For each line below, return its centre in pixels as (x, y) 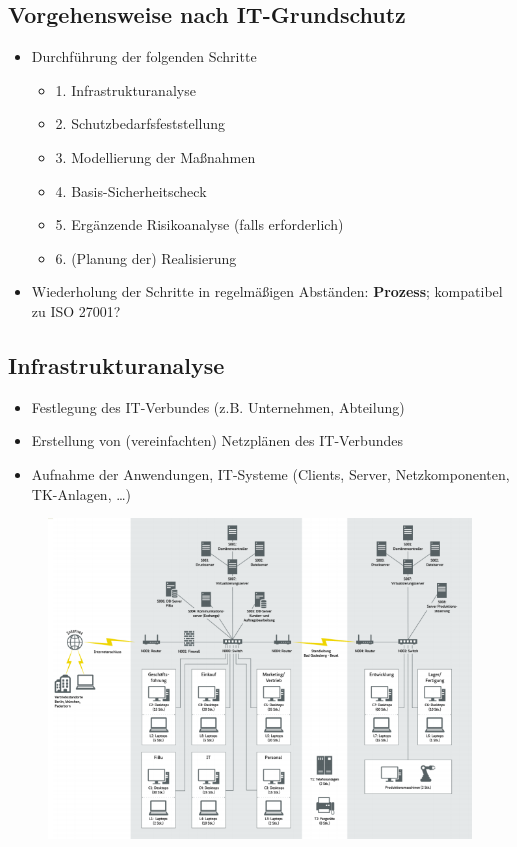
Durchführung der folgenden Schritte (144, 56)
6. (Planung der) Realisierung (146, 257)
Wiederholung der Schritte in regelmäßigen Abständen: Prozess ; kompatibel (267, 291)
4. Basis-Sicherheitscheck (131, 190)
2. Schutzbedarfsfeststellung (140, 123)
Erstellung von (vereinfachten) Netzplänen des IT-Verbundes (217, 440)
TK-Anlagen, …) (81, 493)
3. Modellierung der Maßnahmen (155, 156)
